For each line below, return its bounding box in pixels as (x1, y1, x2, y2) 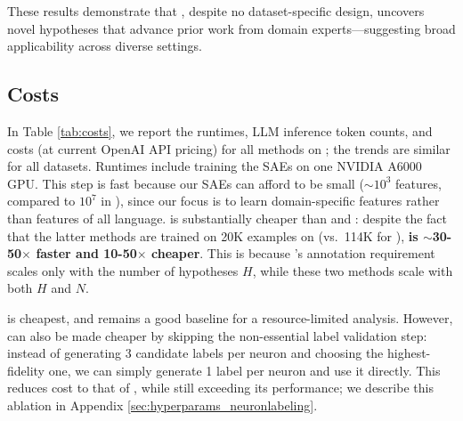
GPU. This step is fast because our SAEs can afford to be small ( (7, 174, 364, 192)
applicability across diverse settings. (7, 36, 203, 55)
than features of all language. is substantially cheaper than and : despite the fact (7, 208, 447, 227)
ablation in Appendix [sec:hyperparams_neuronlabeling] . (7, 395, 318, 414)
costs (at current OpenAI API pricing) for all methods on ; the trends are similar (7, 139, 451, 158)
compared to (7, 191, 76, 210)
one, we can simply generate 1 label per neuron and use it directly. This (48, 360, 441, 379)
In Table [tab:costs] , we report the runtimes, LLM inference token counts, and (7, 121, 433, 140)
